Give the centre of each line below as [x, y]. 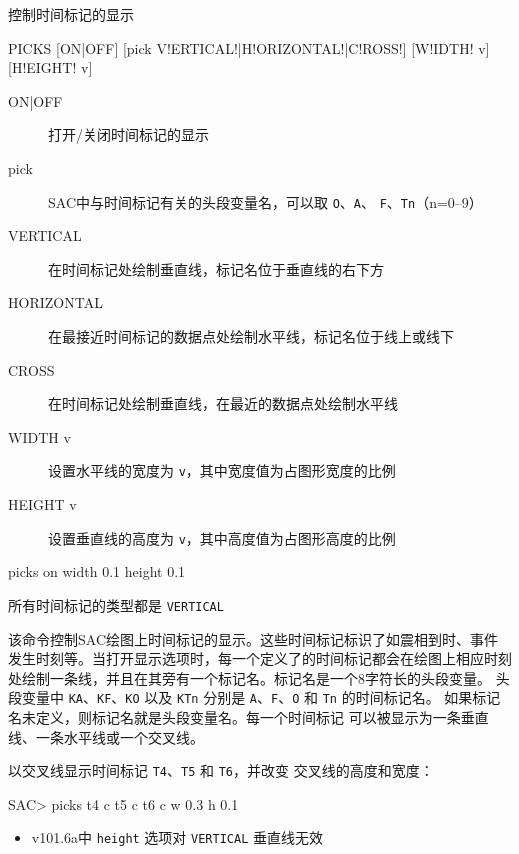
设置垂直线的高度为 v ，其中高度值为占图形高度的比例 [222, 537]
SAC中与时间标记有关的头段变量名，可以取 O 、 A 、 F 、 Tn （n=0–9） [265, 201]
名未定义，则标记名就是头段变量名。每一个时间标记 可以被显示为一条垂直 [248, 716]
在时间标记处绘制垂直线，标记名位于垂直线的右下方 [216, 268]
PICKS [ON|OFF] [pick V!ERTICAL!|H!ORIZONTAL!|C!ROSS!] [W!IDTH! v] [249, 47]
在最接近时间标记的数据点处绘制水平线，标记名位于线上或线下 [251, 336]
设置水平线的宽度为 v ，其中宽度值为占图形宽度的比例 [222, 470]
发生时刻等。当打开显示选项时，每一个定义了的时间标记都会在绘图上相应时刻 [260, 658]
